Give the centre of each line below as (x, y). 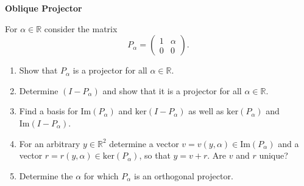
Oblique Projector (44, 8)
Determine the (46, 175)
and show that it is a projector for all (172, 90)
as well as (206, 111)
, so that (155, 155)
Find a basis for (48, 111)
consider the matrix (81, 28)
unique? (274, 155)
